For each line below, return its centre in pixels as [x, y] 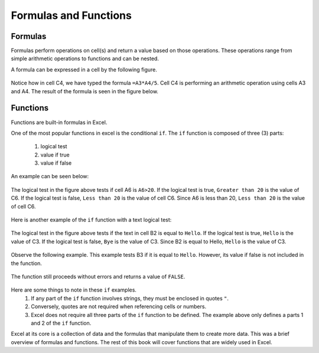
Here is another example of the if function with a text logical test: [91, 220]
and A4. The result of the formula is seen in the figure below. [85, 91]
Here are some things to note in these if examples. [74, 290]
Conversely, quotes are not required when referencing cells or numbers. [119, 306]
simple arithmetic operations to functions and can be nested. [85, 58]
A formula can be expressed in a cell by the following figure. [84, 69]
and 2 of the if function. [61, 323]
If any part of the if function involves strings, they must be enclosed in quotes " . [130, 298]
